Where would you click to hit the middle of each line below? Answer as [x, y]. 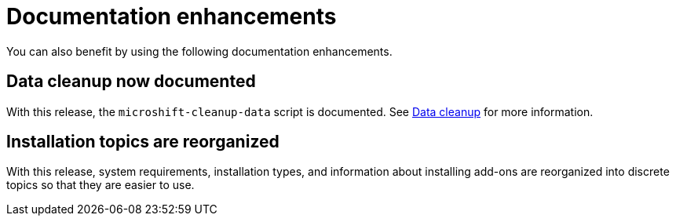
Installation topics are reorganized [143, 142]
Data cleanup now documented [131, 82]
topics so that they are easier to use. [100, 185]
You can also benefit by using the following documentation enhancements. [199, 51]
